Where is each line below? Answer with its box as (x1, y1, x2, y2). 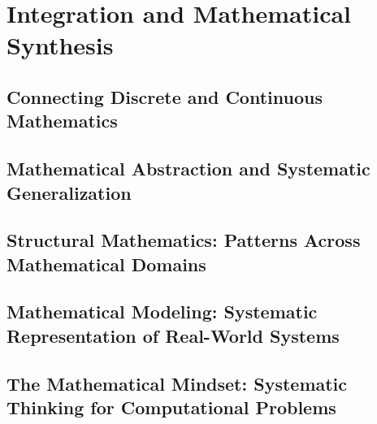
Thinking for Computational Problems (6, 395, 336, 420)
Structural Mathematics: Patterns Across (6, 227, 361, 253)
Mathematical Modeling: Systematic (6, 299, 318, 324)
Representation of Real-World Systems (6, 322, 340, 348)
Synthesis (6, 28, 114, 62)
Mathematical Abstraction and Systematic (6, 156, 370, 181)
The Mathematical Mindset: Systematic (6, 370, 348, 396)
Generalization (6, 180, 132, 205)
